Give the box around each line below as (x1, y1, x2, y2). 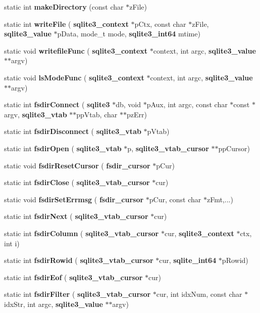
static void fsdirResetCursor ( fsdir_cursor (4, 160, 150, 170)
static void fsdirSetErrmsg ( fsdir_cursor (4, 194, 144, 204)
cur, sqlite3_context (164, 228, 234, 238)
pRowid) (222, 255, 248, 265)
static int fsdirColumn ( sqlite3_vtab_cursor (4, 228, 159, 238)
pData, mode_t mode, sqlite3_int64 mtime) (57, 28, 200, 39)
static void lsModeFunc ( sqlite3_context (4, 72, 144, 82)
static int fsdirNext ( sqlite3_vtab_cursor (4, 211, 148, 221)
